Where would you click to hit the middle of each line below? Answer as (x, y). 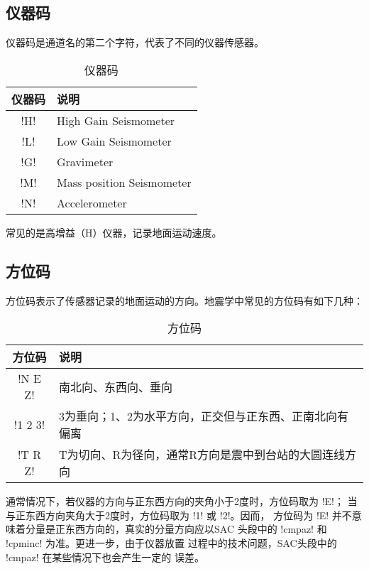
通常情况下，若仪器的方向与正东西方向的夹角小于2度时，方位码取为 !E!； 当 (182, 501)
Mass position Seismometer (124, 182)
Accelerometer (92, 202)
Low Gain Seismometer (114, 141)
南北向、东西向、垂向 (115, 387)
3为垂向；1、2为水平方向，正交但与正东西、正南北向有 (203, 416)
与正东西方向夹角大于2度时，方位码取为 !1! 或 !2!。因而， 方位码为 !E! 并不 (179, 515)
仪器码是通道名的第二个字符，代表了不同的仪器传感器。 (135, 42)
